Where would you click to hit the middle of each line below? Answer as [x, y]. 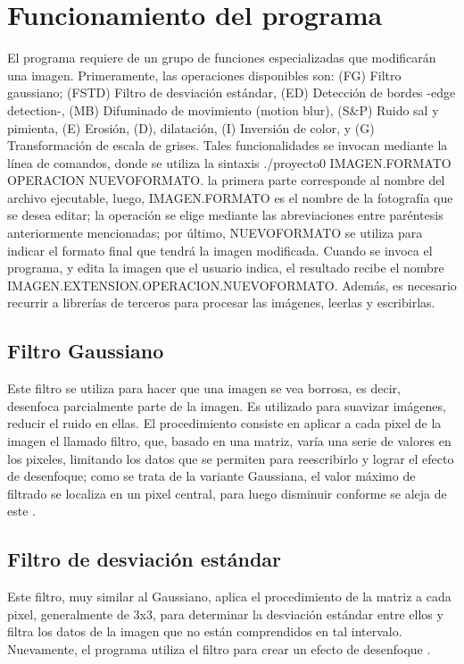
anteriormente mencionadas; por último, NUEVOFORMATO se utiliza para [215, 233]
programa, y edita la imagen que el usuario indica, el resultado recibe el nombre [226, 268]
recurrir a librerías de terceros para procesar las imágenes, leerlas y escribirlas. [221, 303]
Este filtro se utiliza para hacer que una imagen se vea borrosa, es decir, [204, 388]
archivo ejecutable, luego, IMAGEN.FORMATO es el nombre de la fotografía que [230, 197]
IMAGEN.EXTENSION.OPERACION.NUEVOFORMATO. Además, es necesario [232, 285]
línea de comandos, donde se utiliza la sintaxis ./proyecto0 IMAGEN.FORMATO [229, 162]
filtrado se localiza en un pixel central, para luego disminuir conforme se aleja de [227, 493]
